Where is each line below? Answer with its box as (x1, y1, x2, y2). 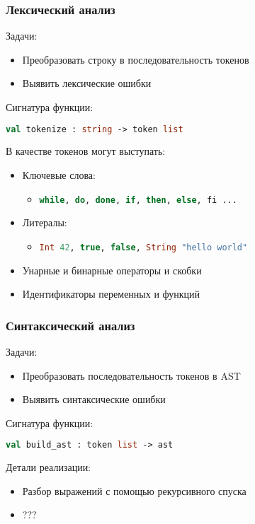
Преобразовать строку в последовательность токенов (22, 52, 249, 66)
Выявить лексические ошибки (22, 76, 152, 91)
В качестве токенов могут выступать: (6, 144, 166, 158)
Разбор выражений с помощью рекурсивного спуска (22, 483, 246, 498)
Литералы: (22, 215, 67, 230)
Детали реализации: (6, 460, 91, 474)
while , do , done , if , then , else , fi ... (39, 194, 237, 205)
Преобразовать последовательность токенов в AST (22, 368, 241, 383)
